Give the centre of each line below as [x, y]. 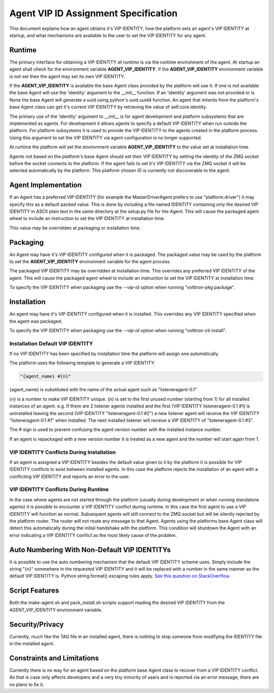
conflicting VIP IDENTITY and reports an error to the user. [70, 476]
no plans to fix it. [27, 684]
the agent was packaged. [36, 321]
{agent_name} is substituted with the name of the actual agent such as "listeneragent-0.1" [103, 390]
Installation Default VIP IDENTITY [51, 343]
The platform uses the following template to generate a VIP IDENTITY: [82, 363]
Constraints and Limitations [54, 658]
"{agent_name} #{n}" [45, 376]
